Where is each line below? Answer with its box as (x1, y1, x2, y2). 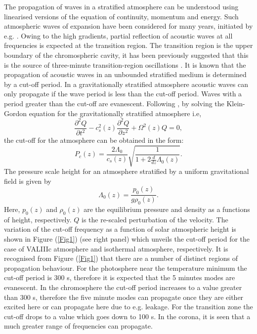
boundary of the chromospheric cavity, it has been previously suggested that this (4, 49, 249, 60)
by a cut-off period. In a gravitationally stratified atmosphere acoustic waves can (4, 79, 248, 89)
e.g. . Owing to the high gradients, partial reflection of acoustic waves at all (4, 30, 233, 41)
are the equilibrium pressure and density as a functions (84, 204, 250, 214)
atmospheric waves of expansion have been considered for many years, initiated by (4, 21, 253, 31)
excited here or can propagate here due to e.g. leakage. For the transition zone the (4, 301, 253, 312)
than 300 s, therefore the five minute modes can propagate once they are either (4, 292, 244, 302)
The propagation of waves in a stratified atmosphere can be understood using (4, 1, 239, 11)
